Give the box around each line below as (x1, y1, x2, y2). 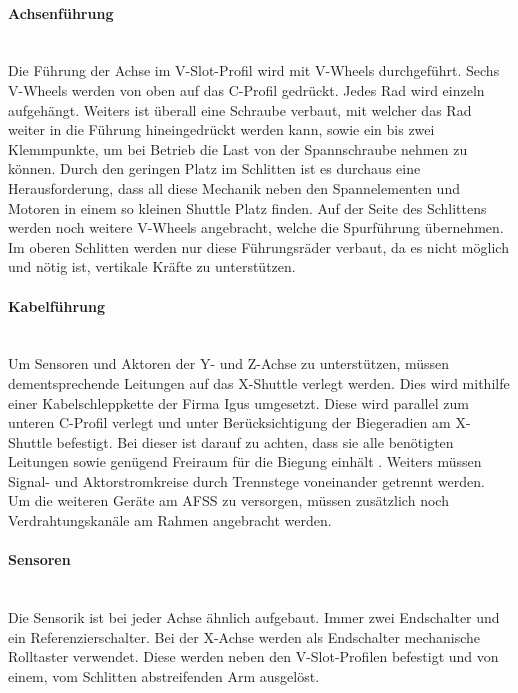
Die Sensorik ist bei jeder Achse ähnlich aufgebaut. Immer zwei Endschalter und (8, 607, 500, 628)
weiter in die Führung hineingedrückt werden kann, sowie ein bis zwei (8, 119, 435, 140)
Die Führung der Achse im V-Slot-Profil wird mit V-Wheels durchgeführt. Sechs (8, 60, 500, 81)
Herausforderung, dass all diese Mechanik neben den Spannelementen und (8, 177, 460, 198)
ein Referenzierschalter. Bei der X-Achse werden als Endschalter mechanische (8, 626, 481, 647)
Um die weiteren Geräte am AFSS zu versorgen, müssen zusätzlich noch (8, 490, 449, 511)
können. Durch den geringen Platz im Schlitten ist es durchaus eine (8, 158, 421, 179)
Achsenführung (8, 2, 114, 23)
